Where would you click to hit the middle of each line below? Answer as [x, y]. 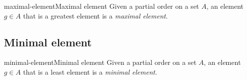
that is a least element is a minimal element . [90, 71]
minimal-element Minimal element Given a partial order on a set [100, 62]
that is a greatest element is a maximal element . [95, 15]
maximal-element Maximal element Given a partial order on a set [102, 6]
